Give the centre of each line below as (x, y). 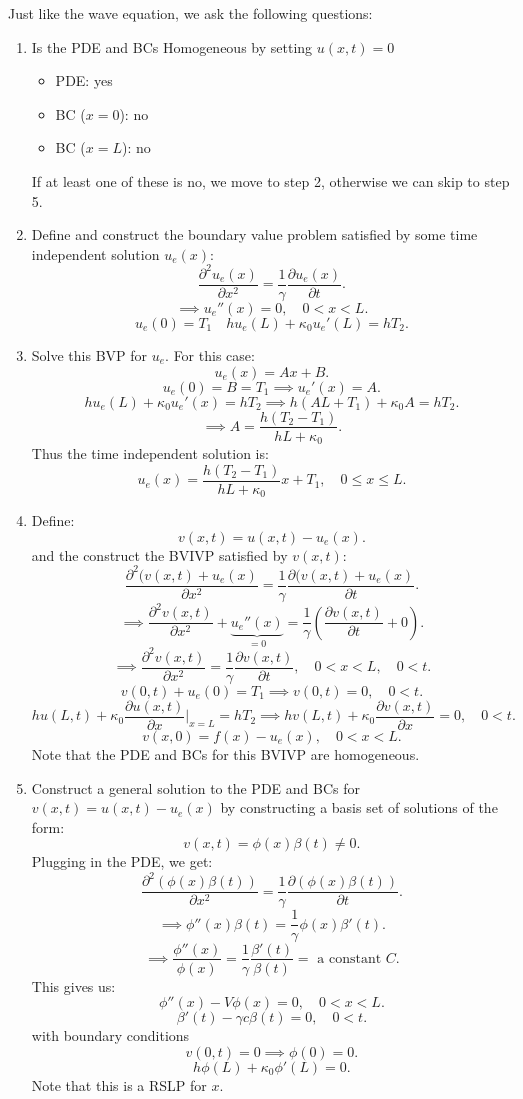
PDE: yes (84, 80)
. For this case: (210, 354)
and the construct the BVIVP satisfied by (159, 554)
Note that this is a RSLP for (119, 1084)
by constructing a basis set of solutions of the (359, 807)
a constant (349, 958)
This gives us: (73, 985)
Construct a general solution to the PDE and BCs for (195, 787)
